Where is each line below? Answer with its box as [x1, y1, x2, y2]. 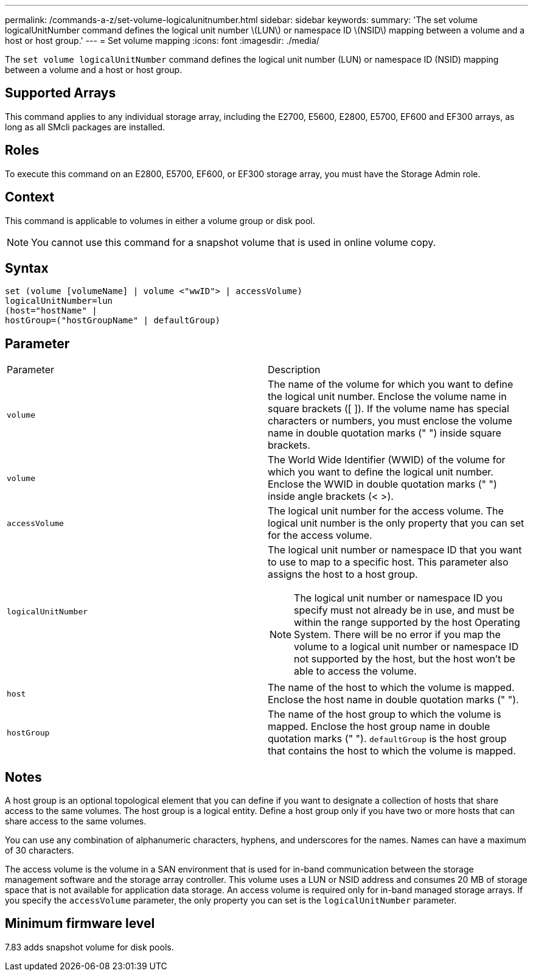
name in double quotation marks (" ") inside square [268, 427, 501, 440]
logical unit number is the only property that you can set [268, 517, 524, 530]
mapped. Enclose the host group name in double [268, 720, 490, 733]
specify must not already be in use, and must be [294, 604, 515, 617]
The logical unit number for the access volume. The [268, 505, 504, 518]
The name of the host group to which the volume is [268, 708, 501, 721]
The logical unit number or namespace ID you [294, 592, 503, 605]
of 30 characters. [5, 845, 74, 856]
